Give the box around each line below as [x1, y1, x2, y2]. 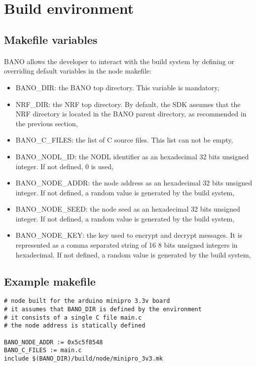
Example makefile [4, 273, 96, 289]
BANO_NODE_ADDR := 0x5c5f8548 [4, 338, 103, 346]
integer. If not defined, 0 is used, [15, 161, 113, 171]
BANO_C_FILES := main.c [4, 347, 82, 354]
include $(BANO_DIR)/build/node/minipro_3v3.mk [4, 355, 163, 363]
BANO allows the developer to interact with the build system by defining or [4, 56, 234, 66]
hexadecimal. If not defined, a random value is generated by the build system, [15, 249, 251, 259]
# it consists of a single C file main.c [4, 314, 142, 321]
